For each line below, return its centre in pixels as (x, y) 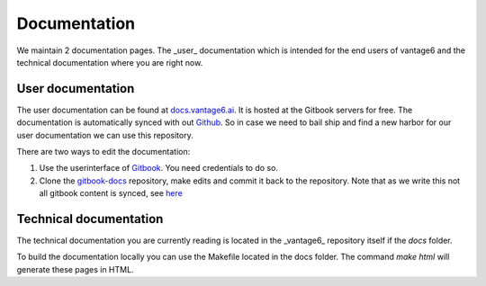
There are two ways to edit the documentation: (103, 152)
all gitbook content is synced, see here (111, 193)
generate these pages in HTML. (75, 269)
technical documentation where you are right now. (110, 62)
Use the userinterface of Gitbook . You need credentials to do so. (159, 168)
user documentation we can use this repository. (105, 135)
